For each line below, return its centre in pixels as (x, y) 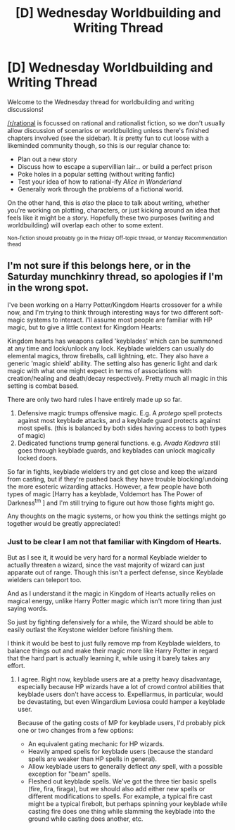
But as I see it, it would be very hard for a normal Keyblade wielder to (107, 557)
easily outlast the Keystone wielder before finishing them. (90, 629)
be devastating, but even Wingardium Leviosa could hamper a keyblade (121, 701)
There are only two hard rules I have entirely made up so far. (95, 399)
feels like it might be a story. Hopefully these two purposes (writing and (111, 218)
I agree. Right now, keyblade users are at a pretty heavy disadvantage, (120, 679)
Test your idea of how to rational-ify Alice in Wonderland (100, 182)
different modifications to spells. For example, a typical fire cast (120, 796)
